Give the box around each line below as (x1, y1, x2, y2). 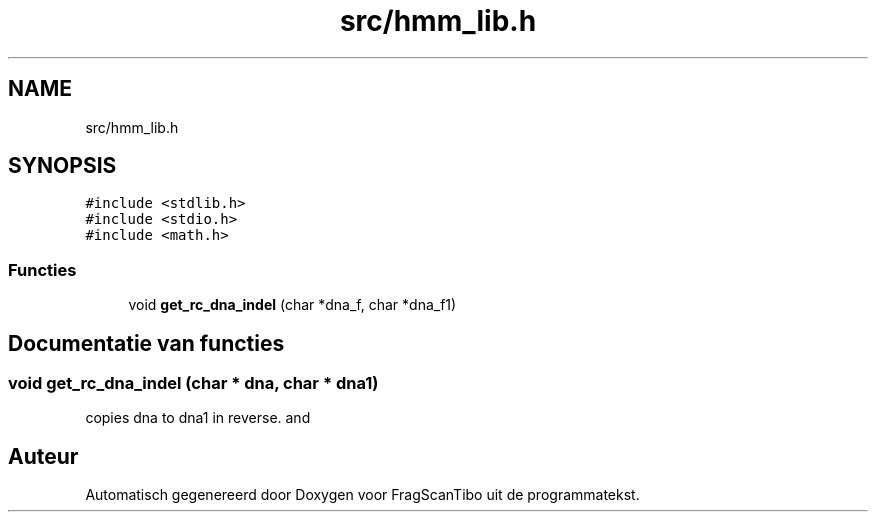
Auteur (8, 443, 79, 469)
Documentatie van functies (8, 330, 285, 356)
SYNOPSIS (8, 153, 117, 179)
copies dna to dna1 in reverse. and (85, 409, 311, 427)
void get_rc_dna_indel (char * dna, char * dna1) (8, 373, 379, 394)
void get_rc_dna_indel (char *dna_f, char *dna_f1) (128, 296, 457, 314)
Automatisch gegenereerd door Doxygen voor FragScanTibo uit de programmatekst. (85, 486, 640, 504)
